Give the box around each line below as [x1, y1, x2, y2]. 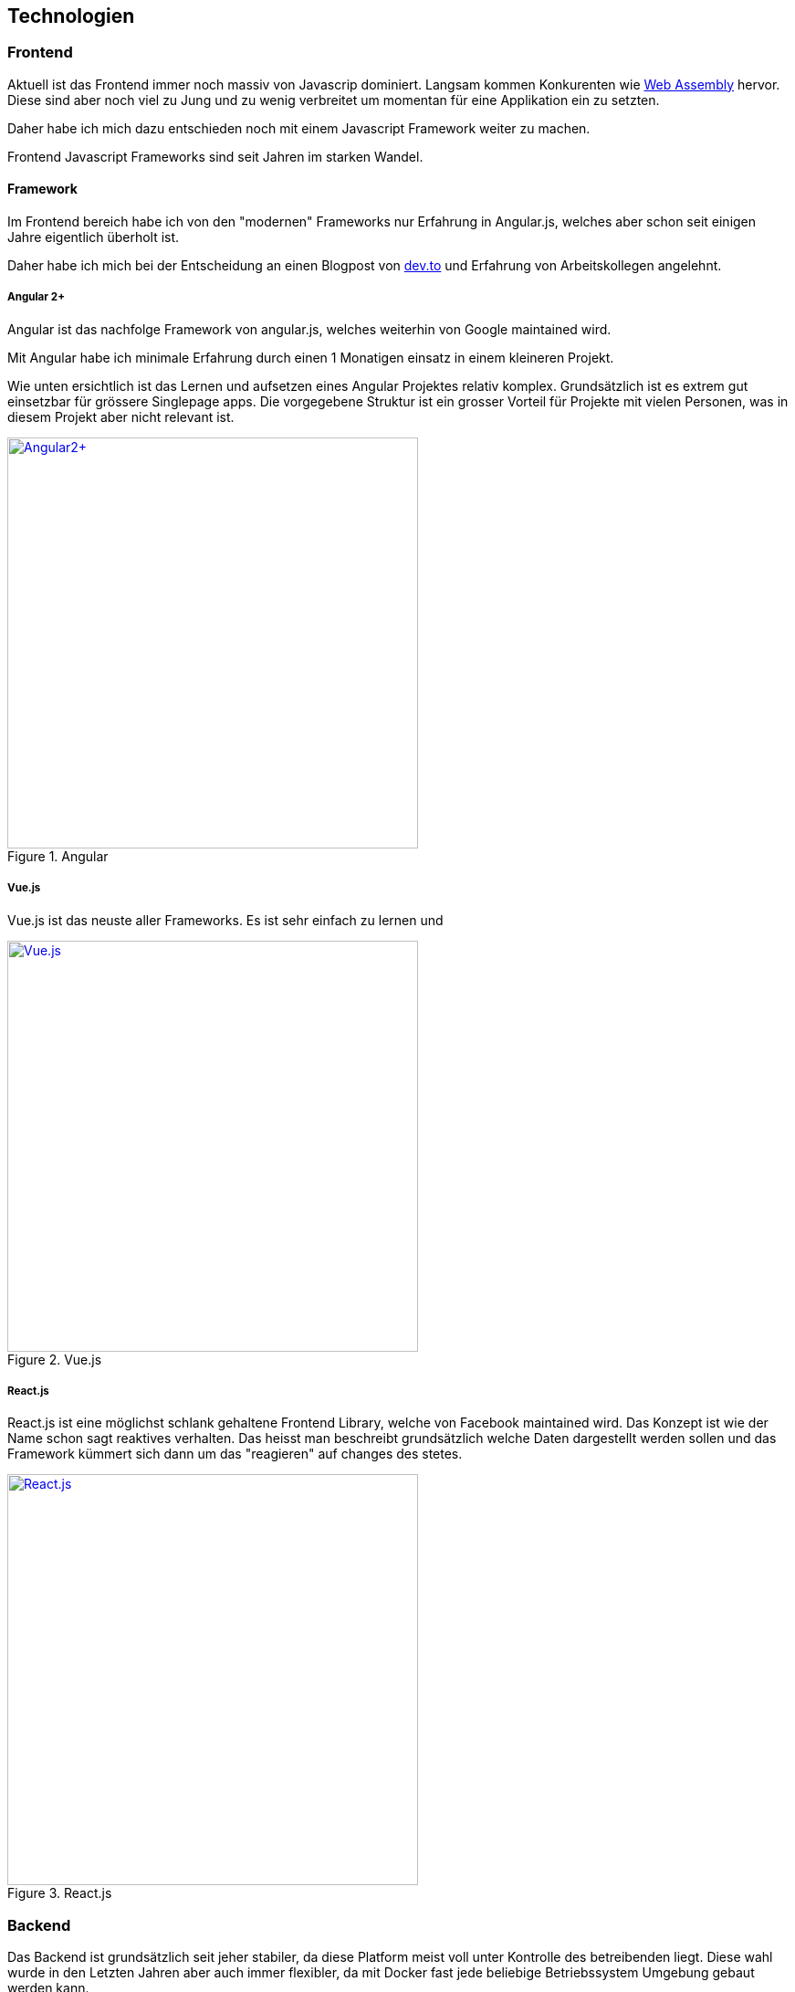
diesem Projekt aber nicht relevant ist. [7, 408, 235, 425]
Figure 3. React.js [7, 1885, 112, 1902]
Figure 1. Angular [7, 848, 109, 864]
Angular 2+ [7, 290, 66, 304]
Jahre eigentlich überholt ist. [7, 229, 180, 246]
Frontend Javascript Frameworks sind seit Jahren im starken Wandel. [7, 148, 424, 164]
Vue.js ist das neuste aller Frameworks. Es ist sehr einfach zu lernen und [7, 912, 444, 928]
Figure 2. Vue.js [7, 1351, 102, 1367]
